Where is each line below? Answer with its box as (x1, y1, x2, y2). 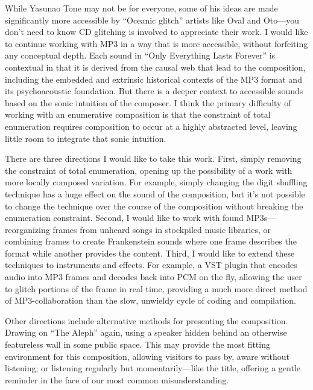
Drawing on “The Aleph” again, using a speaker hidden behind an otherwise (5, 326, 287, 339)
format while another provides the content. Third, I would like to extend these (5, 246, 295, 259)
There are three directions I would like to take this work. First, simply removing (5, 152, 302, 165)
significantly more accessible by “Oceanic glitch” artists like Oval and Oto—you (5, 13, 300, 26)
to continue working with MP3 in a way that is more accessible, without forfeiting (5, 37, 308, 50)
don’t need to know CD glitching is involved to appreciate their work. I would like (5, 25, 308, 38)
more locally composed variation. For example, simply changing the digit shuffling (5, 176, 308, 188)
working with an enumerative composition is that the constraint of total (5, 108, 271, 121)
